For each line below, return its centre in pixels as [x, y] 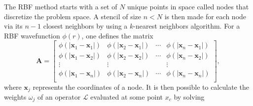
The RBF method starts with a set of [61, 6]
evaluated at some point [127, 96]
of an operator [59, 96]
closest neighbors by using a [85, 26]
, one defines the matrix [117, 35]
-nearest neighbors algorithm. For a [187, 26]
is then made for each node [205, 16]
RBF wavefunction [32, 35]
